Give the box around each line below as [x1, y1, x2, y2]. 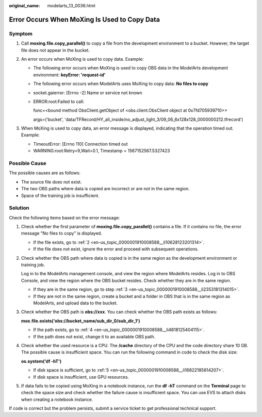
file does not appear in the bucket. [21, 47, 90, 53]
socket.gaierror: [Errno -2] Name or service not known [33, 90, 143, 96]
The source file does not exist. [21, 179, 82, 184]
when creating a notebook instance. [21, 396, 93, 402]
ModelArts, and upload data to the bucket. [33, 300, 118, 306]
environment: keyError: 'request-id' [33, 72, 106, 78]
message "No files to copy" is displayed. [21, 231, 102, 236]
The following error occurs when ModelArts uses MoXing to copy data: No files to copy [33, 81, 209, 87]
